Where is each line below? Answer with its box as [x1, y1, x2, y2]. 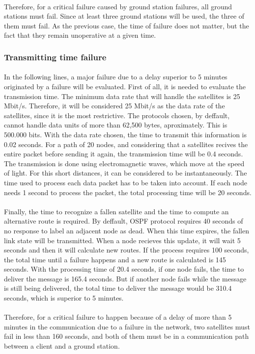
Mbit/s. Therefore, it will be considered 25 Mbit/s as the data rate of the [4, 101, 225, 111]
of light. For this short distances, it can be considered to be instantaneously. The [4, 168, 247, 178]
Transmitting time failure [4, 51, 107, 63]
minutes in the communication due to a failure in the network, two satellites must [4, 321, 250, 331]
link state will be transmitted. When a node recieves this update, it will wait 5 [4, 235, 241, 245]
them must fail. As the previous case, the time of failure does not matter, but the [4, 20, 249, 30]
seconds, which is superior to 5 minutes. [4, 293, 124, 303]
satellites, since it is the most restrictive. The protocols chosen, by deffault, [4, 110, 230, 120]
